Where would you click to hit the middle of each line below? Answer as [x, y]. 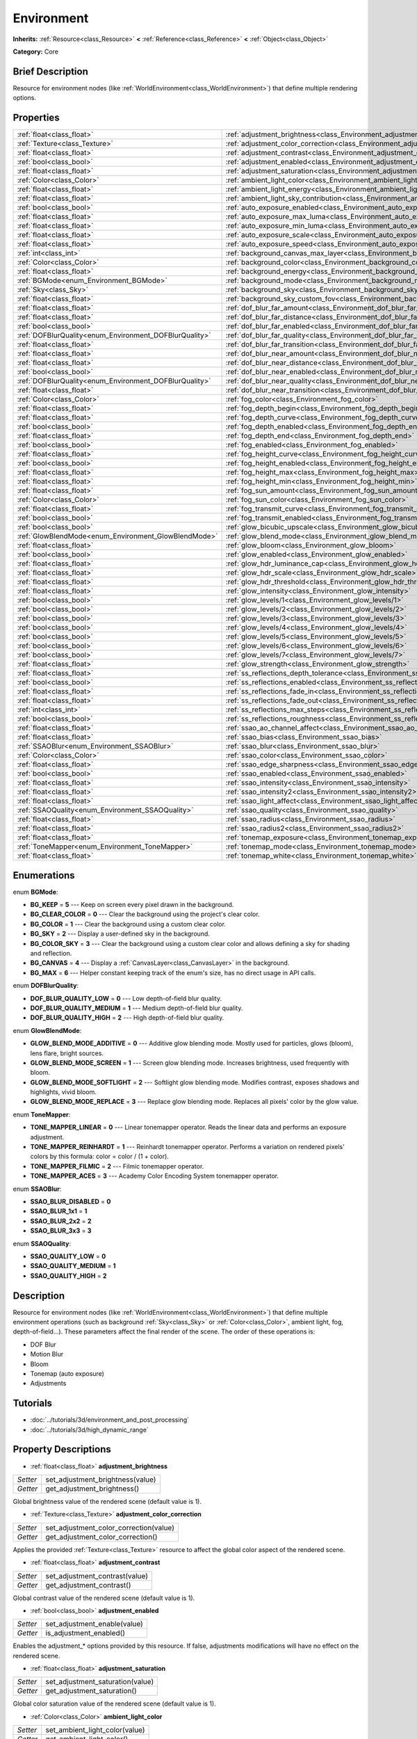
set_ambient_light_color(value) [95, 1730]
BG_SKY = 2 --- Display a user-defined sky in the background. [120, 934]
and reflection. [51, 953]
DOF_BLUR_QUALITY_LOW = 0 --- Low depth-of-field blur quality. [126, 998]
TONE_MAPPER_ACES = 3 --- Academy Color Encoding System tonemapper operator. [155, 1176]
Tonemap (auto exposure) [67, 1373]
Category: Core [36, 51]
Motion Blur [47, 1354]
